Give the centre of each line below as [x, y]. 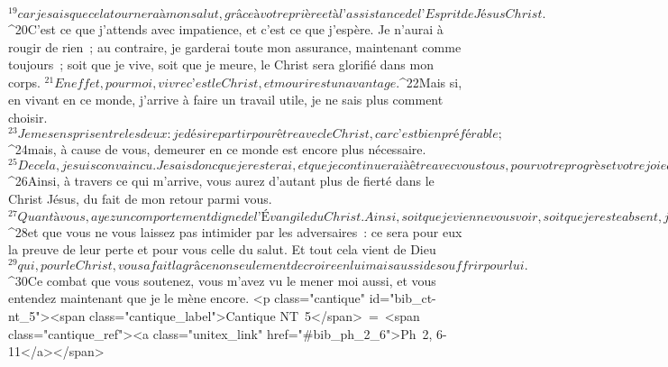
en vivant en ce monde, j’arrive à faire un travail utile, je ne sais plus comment [226, 100]
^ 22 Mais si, [431, 82]
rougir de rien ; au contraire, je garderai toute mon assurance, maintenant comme [235, 46]
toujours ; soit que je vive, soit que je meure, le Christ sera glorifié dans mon [221, 64]
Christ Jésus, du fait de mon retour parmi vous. [140, 198]
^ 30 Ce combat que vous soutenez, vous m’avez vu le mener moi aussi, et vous [222, 280]
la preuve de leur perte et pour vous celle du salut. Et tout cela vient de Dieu [222, 249]
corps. [24, 82]
